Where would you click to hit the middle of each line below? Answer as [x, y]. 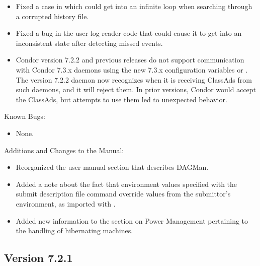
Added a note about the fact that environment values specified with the [126, 184]
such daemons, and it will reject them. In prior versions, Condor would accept [136, 89]
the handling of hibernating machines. [74, 230]
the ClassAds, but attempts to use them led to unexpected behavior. [121, 99]
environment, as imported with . [66, 203]
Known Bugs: [25, 116]
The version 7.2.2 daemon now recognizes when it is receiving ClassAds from [134, 79]
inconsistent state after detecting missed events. [89, 43]
